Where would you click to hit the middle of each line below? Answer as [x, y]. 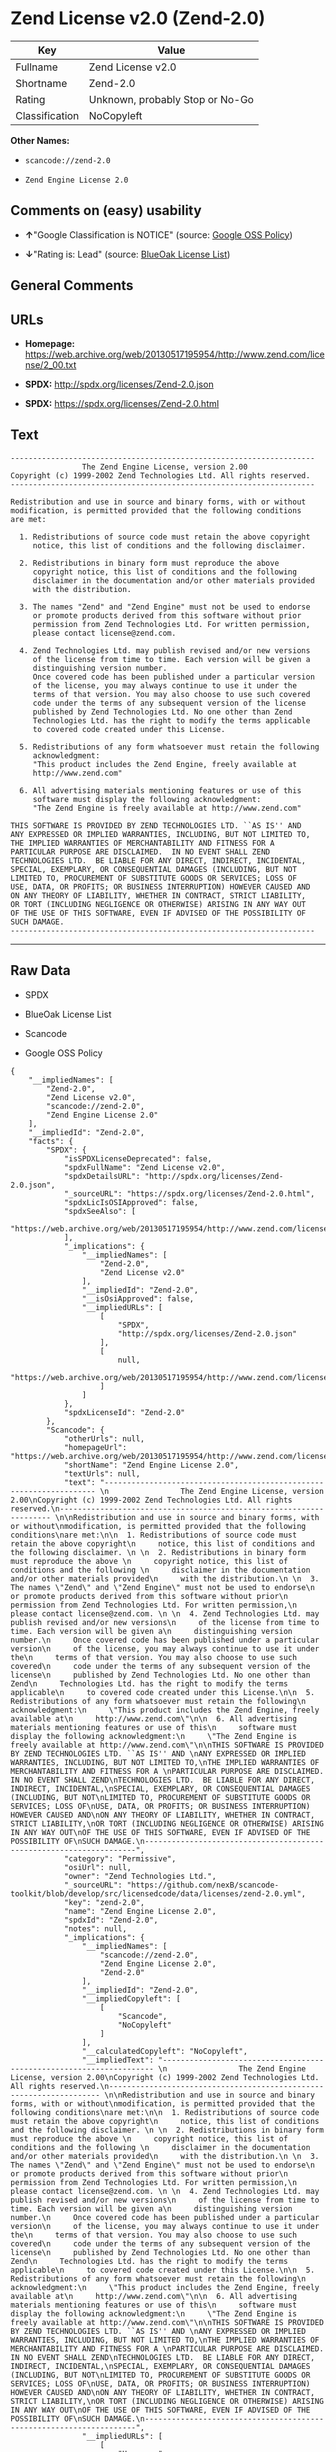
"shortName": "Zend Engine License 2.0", [151, 1465]
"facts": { [51, 1141]
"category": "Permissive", [120, 1858]
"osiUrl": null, [97, 1867]
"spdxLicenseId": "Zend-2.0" [124, 1412]
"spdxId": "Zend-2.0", [111, 1920]
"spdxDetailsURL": [102, 1176]
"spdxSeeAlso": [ [100, 1211]
